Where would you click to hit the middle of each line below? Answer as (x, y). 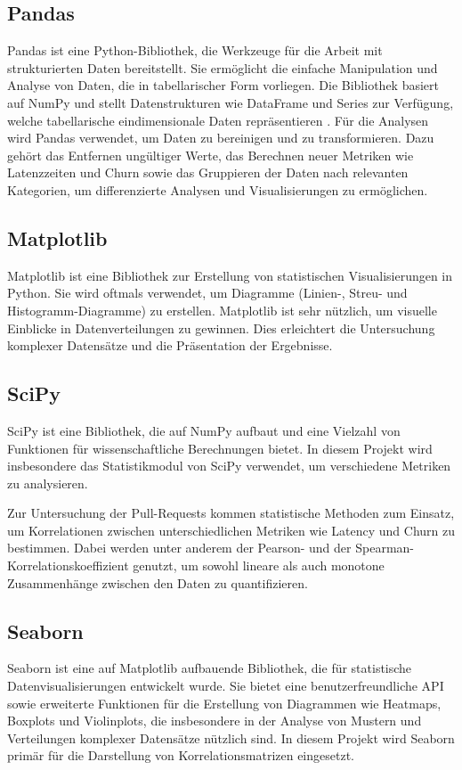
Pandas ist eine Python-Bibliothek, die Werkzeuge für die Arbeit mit (195, 50)
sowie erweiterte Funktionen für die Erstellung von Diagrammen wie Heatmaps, (224, 703)
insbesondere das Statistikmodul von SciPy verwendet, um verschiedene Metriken (229, 466)
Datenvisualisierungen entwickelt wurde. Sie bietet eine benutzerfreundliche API (226, 686)
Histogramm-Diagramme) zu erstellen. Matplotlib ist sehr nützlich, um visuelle (222, 310)
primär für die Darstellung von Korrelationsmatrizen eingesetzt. (181, 755)
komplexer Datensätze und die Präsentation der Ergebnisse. (170, 345)
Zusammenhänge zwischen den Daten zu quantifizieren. (158, 582)
